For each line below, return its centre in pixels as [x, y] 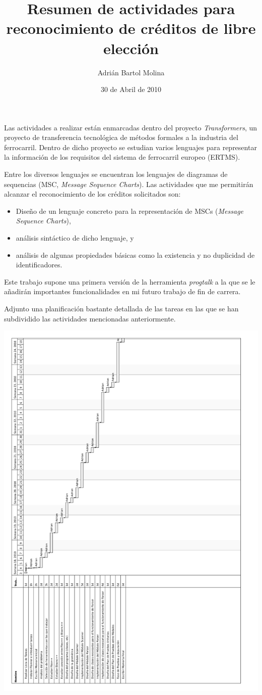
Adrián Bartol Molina [131, 72]
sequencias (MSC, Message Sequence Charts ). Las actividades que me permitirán [129, 184]
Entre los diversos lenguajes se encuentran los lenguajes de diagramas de [116, 174]
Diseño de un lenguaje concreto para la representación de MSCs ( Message [130, 211]
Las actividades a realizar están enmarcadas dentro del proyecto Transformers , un [131, 127]
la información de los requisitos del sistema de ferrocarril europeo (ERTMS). [122, 157]
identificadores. [39, 265]
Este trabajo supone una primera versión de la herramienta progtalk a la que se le [130, 281]
